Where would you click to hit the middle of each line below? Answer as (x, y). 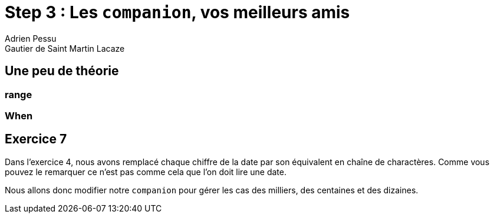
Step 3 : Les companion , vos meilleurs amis (177, 12)
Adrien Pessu (31, 38)
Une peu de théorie (62, 71)
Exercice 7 (36, 139)
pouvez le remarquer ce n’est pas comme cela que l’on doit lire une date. (146, 172)
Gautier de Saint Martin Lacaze (65, 48)
